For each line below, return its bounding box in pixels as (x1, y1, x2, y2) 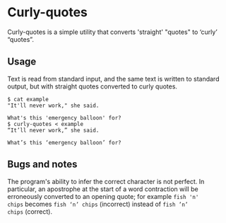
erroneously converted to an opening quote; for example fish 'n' (7, 192, 199, 200)
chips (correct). (7, 207, 53, 216)
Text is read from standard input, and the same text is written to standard (7, 74, 220, 83)
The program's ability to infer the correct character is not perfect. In (7, 177, 205, 185)
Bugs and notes (7, 159, 78, 171)
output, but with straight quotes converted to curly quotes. (7, 82, 178, 91)
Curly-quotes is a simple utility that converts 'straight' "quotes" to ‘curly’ (7, 28, 218, 36)
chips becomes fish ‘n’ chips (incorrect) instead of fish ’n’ (7, 200, 189, 208)
